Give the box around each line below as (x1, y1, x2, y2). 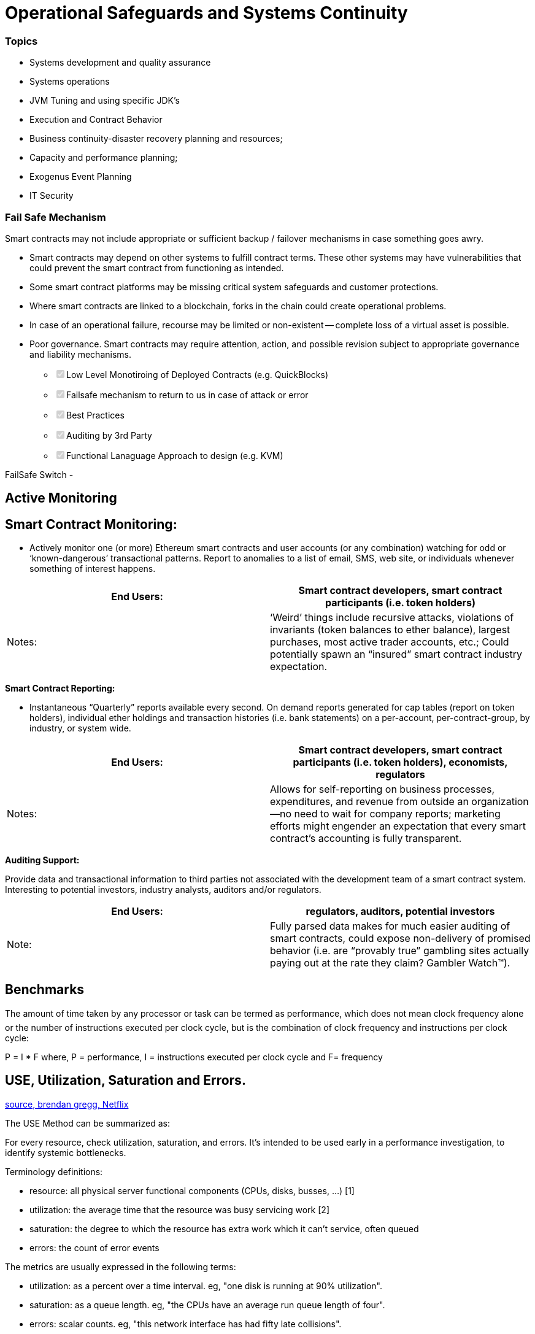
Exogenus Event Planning (29, 171, 132, 182)
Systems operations (29, 76, 110, 87)
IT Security (29, 190, 74, 201)
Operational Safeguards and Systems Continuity (5, 2, 408, 23)
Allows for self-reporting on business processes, (270, 783, 495, 796)
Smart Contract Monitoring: (5, 516, 177, 532)
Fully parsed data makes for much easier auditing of (270, 920, 510, 933)
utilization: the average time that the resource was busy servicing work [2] (29, 1204, 329, 1215)
